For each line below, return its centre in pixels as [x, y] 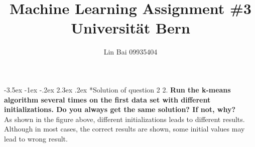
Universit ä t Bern [131, 28]
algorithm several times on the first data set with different [107, 99]
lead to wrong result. [36, 138]
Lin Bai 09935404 [131, 52]
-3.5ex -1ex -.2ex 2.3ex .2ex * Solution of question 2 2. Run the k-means [117, 89]
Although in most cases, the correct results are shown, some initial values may [124, 129]
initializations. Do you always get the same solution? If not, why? [120, 109]
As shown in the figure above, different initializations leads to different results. [124, 119]
